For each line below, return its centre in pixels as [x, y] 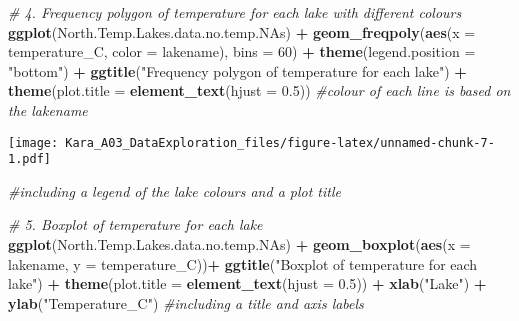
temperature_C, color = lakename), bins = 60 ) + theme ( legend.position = [242, 51]
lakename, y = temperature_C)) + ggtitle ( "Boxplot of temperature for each [243, 263]
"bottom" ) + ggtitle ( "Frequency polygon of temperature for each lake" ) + [237, 70]
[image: [33, 142]
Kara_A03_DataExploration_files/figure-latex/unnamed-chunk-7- [280, 142]
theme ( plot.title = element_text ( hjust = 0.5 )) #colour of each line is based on [259, 90]
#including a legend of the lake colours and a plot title [174, 190]
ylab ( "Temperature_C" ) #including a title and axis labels [186, 302]
